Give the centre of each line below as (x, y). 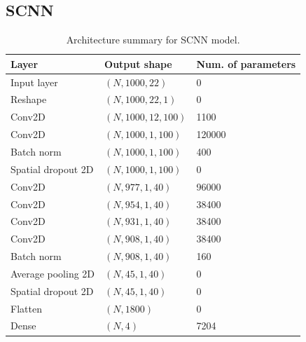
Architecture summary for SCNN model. (153, 40)
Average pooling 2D (53, 273)
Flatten (26, 308)
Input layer (34, 82)
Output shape (138, 63)
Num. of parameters (246, 63)
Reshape (29, 99)
